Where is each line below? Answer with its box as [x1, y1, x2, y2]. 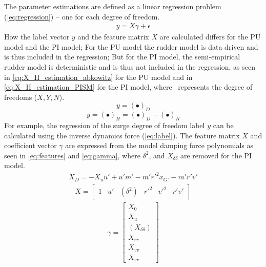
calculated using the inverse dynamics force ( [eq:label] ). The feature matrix [4, 130, 240, 140]
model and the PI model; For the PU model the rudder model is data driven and [4, 41, 258, 52]
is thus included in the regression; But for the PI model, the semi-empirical [4, 51, 240, 62]
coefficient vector [4, 140, 57, 151]
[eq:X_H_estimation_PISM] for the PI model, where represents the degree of [4, 81, 253, 92]
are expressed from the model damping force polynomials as [65, 140, 254, 151]
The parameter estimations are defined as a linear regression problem [4, 1, 221, 11]
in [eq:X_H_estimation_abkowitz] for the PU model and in [4, 71, 193, 82]
